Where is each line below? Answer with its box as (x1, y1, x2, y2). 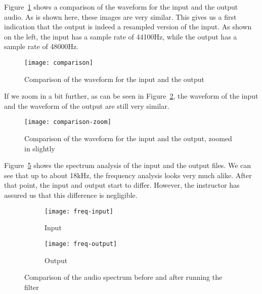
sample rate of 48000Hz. (4, 41, 79, 52)
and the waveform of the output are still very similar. (4, 100, 169, 111)
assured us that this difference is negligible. (4, 190, 138, 200)
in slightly (24, 143, 55, 153)
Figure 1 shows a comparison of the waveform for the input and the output (4, 2, 238, 12)
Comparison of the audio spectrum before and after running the (24, 272, 223, 282)
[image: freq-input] (45, 207, 114, 215)
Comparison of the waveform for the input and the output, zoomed (24, 133, 232, 144)
